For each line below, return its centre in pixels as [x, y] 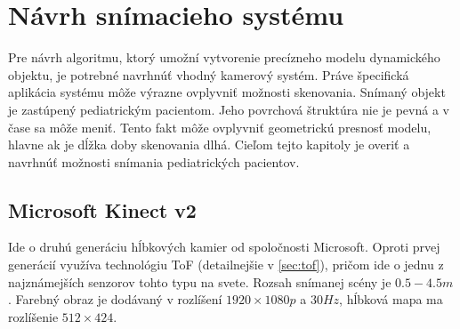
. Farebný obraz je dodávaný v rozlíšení [115, 299]
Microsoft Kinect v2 [102, 209]
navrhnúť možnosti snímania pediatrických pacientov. [154, 161]
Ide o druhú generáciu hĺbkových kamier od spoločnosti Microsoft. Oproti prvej [224, 247]
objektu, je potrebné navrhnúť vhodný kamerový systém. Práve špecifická [209, 74]
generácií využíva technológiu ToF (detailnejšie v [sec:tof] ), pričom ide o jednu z [226, 265]
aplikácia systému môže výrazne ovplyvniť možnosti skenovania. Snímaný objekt [227, 92]
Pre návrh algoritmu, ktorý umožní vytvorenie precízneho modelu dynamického [224, 57]
